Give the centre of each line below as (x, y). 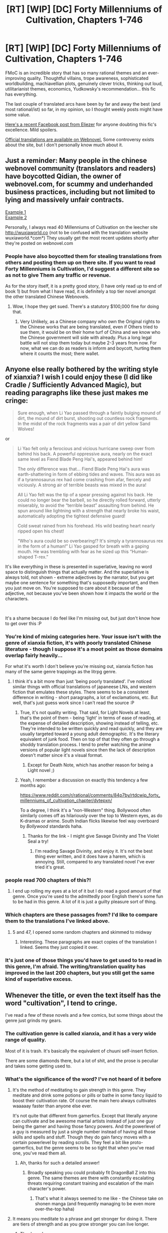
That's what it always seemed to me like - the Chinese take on (99, 1198)
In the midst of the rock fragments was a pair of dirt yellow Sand (84, 423)
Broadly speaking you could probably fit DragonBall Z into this (92, 1173)
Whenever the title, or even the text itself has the (83, 995)
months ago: (33, 785)
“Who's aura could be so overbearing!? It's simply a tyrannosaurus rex (90, 541)
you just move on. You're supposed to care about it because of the (74, 588)
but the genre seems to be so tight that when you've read (95, 1148)
